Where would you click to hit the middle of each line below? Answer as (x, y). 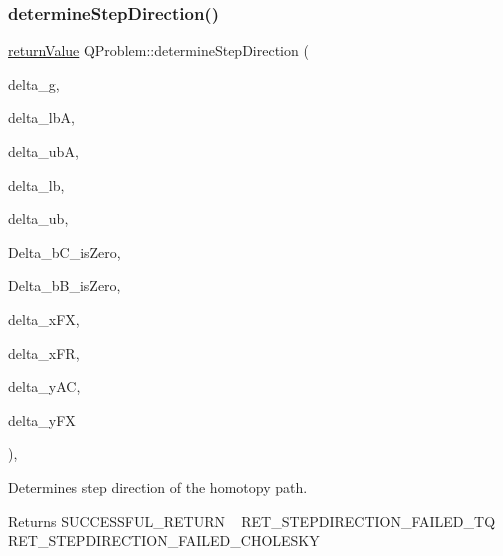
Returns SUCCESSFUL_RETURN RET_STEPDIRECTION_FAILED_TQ (252, 520)
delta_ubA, (43, 151)
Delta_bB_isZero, (64, 285)
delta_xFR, (44, 352)
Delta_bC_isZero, (64, 251)
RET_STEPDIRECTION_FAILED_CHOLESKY (164, 540)
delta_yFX (42, 419)
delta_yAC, (44, 386)
